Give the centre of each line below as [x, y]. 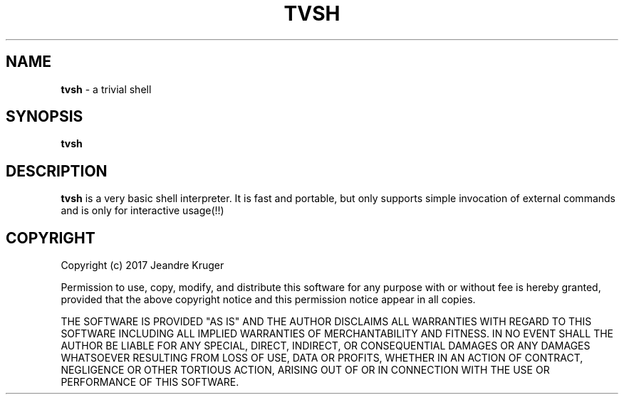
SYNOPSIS [45, 117]
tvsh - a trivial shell [106, 89]
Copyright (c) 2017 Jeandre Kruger [142, 265]
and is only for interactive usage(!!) [142, 211]
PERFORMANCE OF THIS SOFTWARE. [150, 382]
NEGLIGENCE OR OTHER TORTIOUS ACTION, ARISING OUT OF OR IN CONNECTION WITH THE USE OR [305, 370]
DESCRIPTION [57, 171]
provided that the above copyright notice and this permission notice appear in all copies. [268, 300]
